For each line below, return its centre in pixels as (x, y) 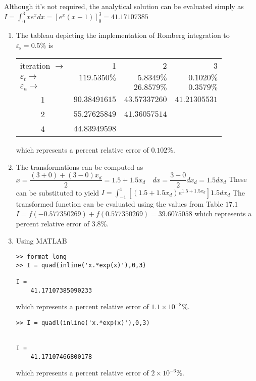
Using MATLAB (41, 240)
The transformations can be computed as (80, 166)
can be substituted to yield (58, 192)
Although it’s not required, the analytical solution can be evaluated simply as (124, 6)
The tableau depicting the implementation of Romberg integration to (123, 35)
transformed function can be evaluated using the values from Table (119, 203)
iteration (35, 66)
